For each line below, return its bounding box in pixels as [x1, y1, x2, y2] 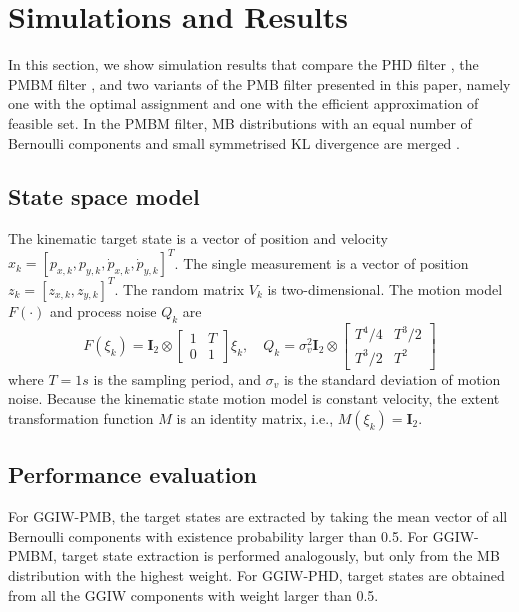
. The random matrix [114, 278, 245, 299]
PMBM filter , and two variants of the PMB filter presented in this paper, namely [8, 73, 511, 94]
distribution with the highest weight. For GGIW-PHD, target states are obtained [8, 564, 505, 585]
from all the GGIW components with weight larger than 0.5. [8, 584, 379, 605]
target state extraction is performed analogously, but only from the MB [61, 545, 500, 566]
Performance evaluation [8, 459, 258, 490]
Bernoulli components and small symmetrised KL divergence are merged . [8, 132, 460, 153]
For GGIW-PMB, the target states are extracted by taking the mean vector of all [8, 506, 508, 527]
